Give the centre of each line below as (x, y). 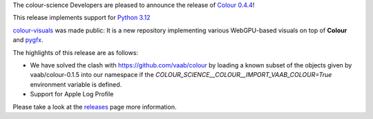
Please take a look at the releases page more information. (95, 107)
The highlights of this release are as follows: (75, 52)
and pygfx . (28, 40)
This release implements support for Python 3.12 (82, 18)
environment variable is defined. (76, 84)
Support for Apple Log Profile (72, 94)
